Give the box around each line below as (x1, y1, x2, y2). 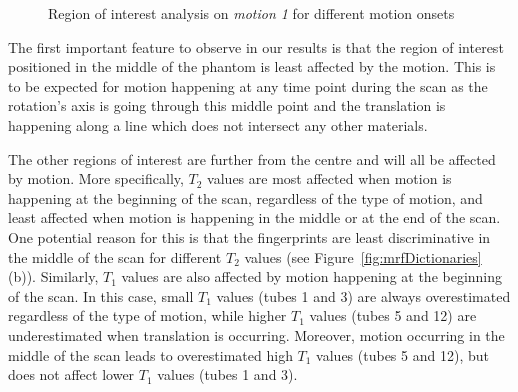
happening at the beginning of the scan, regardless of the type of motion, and (8, 187, 483, 208)
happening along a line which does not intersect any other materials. (8, 114, 428, 135)
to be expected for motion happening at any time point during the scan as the (8, 75, 488, 96)
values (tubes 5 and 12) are (309, 305, 477, 326)
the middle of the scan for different (8, 246, 222, 267)
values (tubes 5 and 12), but (316, 344, 489, 365)
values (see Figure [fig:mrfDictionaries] (244, 246, 482, 267)
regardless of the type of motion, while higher (8, 305, 287, 326)
